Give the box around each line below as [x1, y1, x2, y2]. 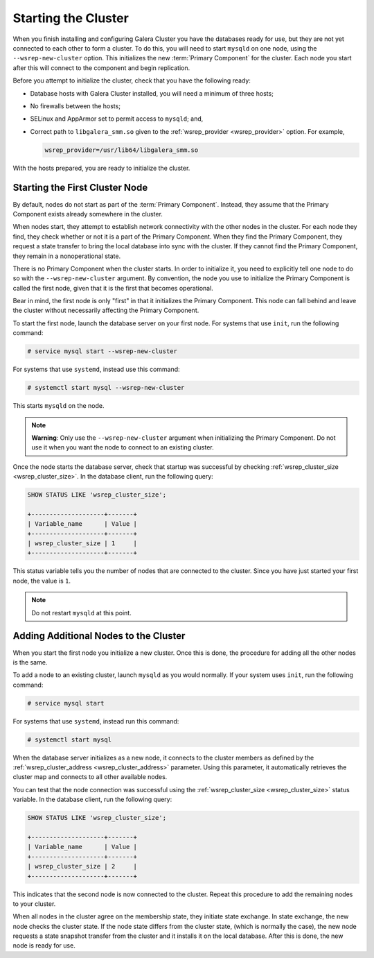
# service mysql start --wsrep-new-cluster [27, 348, 178, 355]
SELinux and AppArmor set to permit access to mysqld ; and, [30, 114, 204, 123]
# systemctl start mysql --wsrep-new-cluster [27, 384, 185, 392]
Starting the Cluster [12, 10, 130, 26]
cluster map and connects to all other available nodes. [12, 773, 168, 781]
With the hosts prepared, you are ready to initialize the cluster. [12, 164, 190, 172]
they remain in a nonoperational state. [12, 252, 121, 260]
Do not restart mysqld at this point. [31, 608, 132, 617]
